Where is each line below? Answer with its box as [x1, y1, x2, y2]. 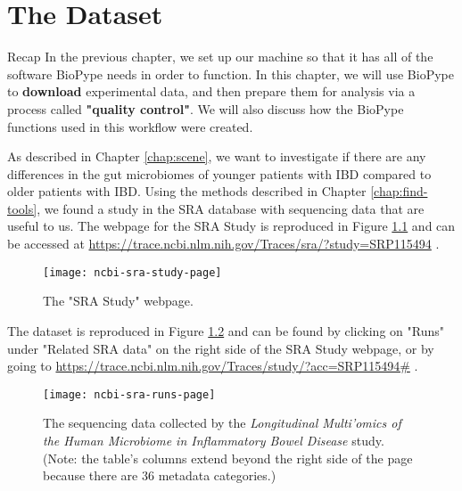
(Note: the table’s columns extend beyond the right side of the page [43, 448, 413, 467]
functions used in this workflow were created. [7, 117, 253, 135]
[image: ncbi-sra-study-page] [43, 266, 222, 279]
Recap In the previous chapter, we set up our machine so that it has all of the [7, 47, 433, 66]
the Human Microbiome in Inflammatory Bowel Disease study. [43, 430, 384, 449]
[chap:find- [370, 182, 428, 200]
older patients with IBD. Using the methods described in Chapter [7, 182, 367, 200]
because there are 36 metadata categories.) [43, 466, 276, 485]
